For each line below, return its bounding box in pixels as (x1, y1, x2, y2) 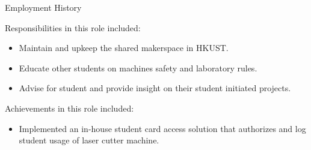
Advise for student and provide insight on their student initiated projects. (19, 82, 291, 94)
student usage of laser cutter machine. (19, 134, 159, 146)
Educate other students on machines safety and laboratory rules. (19, 61, 257, 74)
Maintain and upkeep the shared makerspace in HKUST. (19, 41, 229, 54)
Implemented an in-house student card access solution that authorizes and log (19, 122, 306, 134)
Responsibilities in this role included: (5, 21, 141, 34)
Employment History (5, 1, 82, 13)
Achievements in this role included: (5, 101, 134, 114)
